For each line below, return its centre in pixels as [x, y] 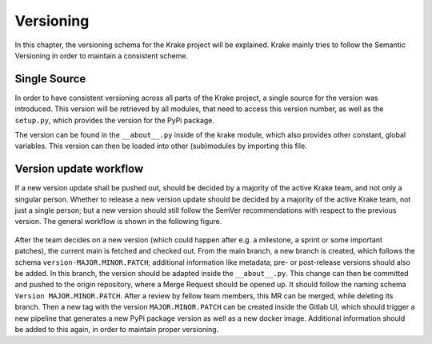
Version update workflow [79, 169]
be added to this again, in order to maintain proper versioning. [117, 329]
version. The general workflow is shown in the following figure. [118, 222]
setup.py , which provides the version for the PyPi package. [115, 120]
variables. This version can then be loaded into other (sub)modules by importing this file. [161, 146]
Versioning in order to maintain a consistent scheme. [101, 55]
